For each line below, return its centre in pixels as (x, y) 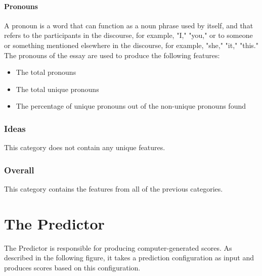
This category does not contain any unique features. (85, 147)
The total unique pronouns (57, 89)
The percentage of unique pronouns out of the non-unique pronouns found (131, 106)
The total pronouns (46, 72)
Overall (19, 170)
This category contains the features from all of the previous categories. (114, 188)
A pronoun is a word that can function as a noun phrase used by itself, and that (129, 25)
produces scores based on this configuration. (72, 267)
